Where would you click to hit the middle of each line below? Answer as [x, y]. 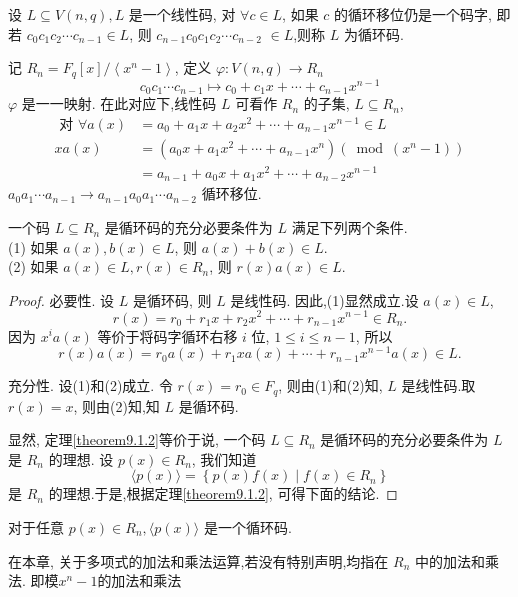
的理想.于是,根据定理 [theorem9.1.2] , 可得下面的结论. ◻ [223, 493]
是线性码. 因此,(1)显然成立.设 [324, 299]
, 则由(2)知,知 [116, 405]
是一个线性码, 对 [182, 14]
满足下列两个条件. [349, 227]
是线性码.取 [438, 385]
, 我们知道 [224, 458]
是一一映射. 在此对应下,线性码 [119, 103]
